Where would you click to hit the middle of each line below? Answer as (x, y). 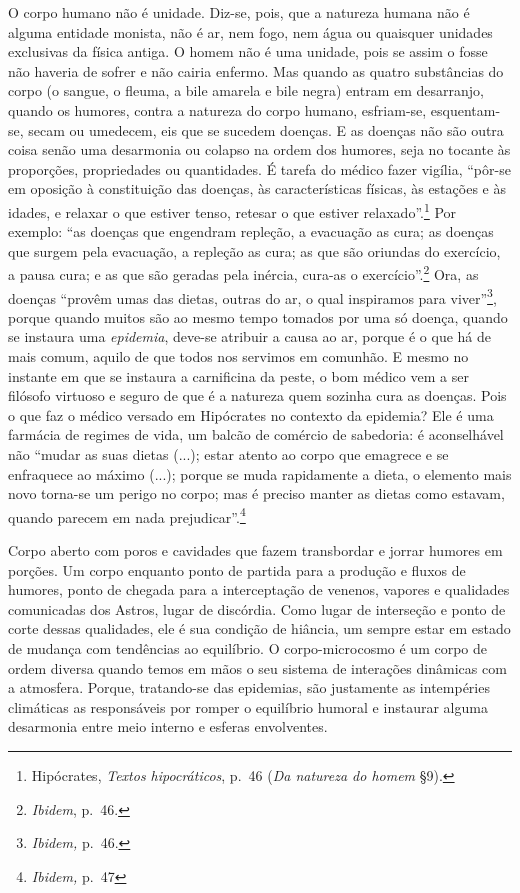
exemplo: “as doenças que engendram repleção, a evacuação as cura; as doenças (251, 231)
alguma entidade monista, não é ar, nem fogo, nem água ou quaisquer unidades (250, 31)
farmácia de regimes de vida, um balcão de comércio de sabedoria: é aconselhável (256, 434)
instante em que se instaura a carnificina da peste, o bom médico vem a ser (238, 375)
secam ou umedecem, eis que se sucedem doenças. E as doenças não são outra (266, 129)
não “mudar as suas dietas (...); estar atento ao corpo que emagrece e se (228, 454)
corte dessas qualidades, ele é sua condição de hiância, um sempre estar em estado (259, 628)
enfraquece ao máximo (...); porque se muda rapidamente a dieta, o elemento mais (260, 473)
